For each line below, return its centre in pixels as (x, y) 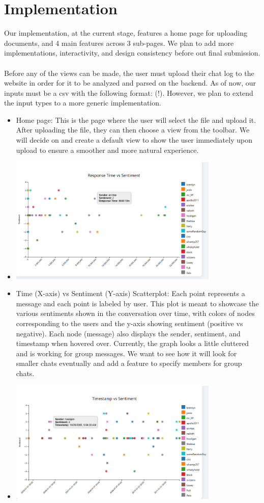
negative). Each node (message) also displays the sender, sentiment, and (128, 333)
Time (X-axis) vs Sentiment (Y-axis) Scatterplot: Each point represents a (130, 293)
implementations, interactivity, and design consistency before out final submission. (132, 53)
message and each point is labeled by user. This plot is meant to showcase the (137, 303)
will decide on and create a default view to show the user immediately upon (134, 140)
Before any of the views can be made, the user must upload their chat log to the (129, 73)
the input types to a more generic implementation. (83, 103)
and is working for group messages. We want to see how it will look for (126, 353)
